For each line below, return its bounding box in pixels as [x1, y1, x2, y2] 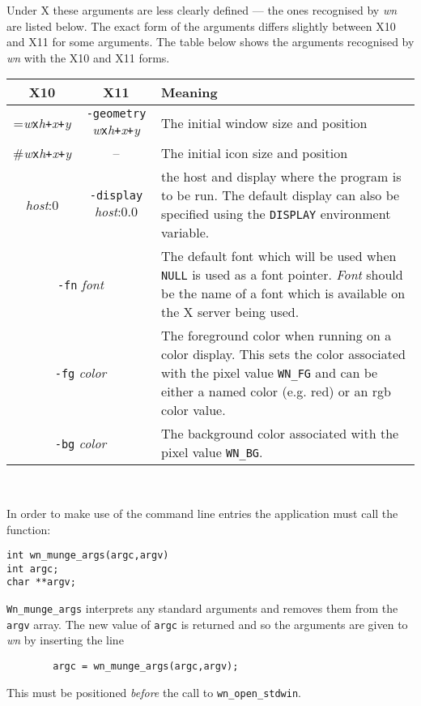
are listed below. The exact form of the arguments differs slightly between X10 [6, 17, 396, 34]
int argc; [6, 563, 59, 575]
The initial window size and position [161, 113, 368, 133]
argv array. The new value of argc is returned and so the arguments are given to [6, 615, 408, 632]
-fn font [57, 274, 104, 293]
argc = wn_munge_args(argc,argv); [53, 661, 239, 673]
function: [6, 520, 51, 537]
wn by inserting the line [6, 631, 124, 648]
